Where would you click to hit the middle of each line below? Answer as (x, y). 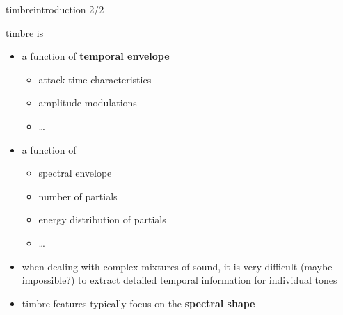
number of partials (78, 196)
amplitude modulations (88, 103)
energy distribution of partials (102, 219)
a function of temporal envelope (96, 56)
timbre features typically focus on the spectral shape (138, 303)
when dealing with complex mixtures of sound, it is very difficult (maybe (177, 266)
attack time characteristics (95, 79)
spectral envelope (75, 173)
